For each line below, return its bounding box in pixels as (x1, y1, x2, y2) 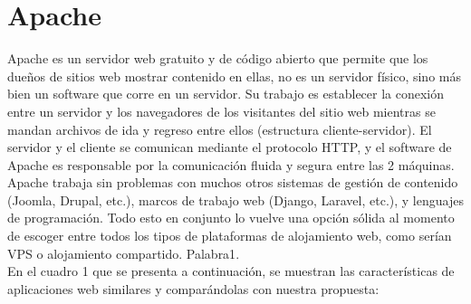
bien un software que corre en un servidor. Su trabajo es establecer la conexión (7, 84, 445, 103)
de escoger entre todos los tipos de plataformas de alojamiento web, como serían (7, 226, 452, 245)
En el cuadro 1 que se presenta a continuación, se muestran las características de (7, 261, 455, 280)
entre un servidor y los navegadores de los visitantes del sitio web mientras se (7, 101, 436, 120)
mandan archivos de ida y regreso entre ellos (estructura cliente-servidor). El (7, 119, 432, 138)
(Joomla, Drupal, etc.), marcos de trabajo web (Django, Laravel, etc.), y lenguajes (7, 190, 464, 209)
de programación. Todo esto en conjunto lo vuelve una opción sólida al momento (7, 208, 455, 227)
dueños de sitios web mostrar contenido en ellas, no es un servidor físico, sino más (7, 66, 461, 85)
